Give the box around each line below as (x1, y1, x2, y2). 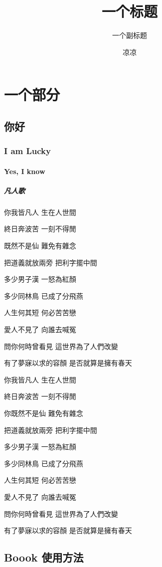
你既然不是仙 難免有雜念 (4, 408, 83, 418)
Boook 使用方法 (4, 550, 84, 565)
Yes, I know (4, 166, 45, 176)
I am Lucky (4, 145, 51, 157)
